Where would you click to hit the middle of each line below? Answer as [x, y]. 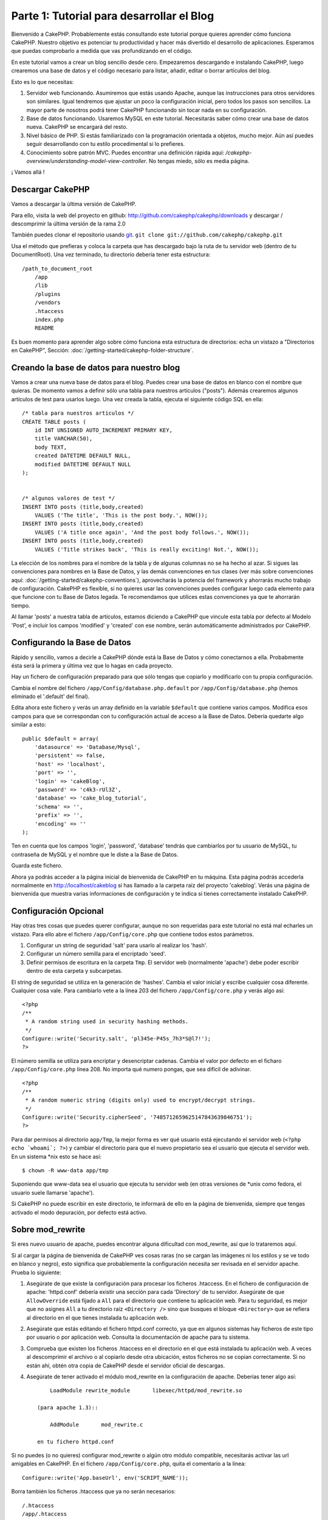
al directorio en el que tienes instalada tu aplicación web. [98, 1318]
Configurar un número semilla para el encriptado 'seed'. [96, 954]
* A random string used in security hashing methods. [107, 1022]
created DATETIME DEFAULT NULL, [83, 456]
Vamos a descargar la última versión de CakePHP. [74, 204]
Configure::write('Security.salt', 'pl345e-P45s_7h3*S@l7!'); [117, 1038]
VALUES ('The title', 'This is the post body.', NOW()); [121, 515]
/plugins [47, 294]
